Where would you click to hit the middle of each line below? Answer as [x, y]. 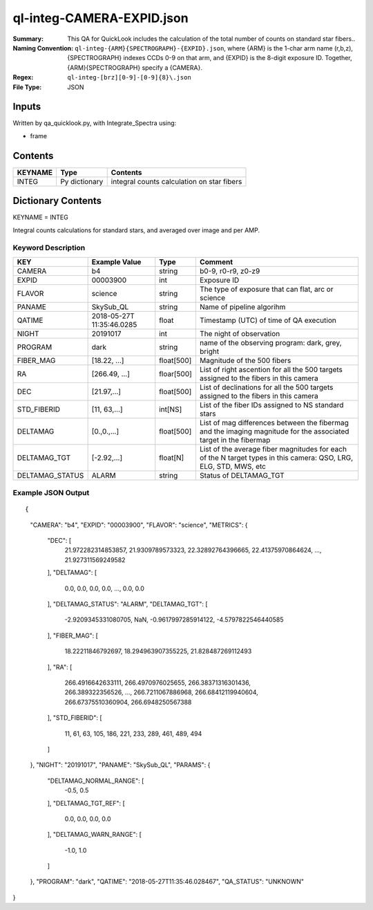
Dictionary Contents [57, 201]
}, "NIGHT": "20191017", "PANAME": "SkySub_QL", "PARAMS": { [120, 765]
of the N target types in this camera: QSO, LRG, [276, 458]
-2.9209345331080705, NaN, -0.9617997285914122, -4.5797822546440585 [174, 620]
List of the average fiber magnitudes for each [273, 449]
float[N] [172, 458]
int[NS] [171, 409]
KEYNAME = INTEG [40, 217]
